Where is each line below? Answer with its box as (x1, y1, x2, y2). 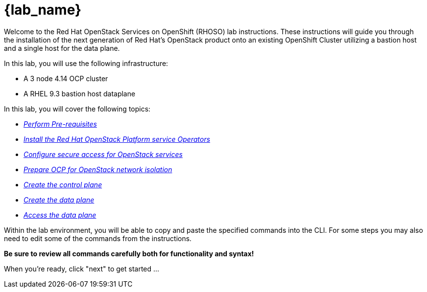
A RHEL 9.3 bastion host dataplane (24, 89, 136, 98)
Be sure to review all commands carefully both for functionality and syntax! (4, 249, 254, 258)
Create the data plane (24, 195, 95, 204)
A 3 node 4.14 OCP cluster (24, 74, 108, 83)
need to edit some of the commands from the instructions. (4, 234, 192, 243)
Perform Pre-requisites (24, 119, 97, 128)
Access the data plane (24, 210, 96, 219)
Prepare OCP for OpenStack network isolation (24, 165, 172, 174)
